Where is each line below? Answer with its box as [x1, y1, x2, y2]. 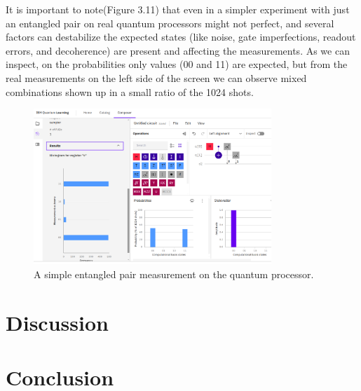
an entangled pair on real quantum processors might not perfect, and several [6, 15, 334, 30]
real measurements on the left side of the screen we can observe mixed [6, 70, 307, 85]
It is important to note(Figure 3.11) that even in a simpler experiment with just [6, 2, 350, 16]
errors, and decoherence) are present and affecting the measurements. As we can [6, 43, 350, 57]
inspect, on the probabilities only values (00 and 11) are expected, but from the [6, 57, 348, 71]
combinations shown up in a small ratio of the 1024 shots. [6, 84, 254, 99]
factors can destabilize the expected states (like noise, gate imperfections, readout [6, 29, 356, 44]
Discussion [6, 308, 109, 336]
